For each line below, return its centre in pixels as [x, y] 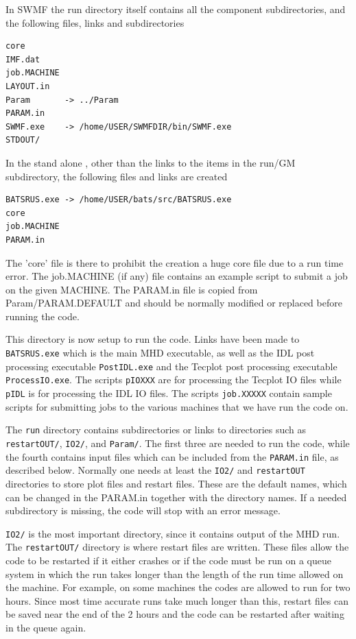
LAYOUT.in [28, 86]
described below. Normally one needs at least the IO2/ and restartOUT [155, 470]
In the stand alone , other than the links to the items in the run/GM [151, 162]
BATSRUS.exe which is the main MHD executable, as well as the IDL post [160, 353]
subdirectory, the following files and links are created [117, 176]
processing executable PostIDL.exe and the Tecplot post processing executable [171, 366]
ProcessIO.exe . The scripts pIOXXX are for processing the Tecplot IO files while [174, 379]
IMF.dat [23, 59]
